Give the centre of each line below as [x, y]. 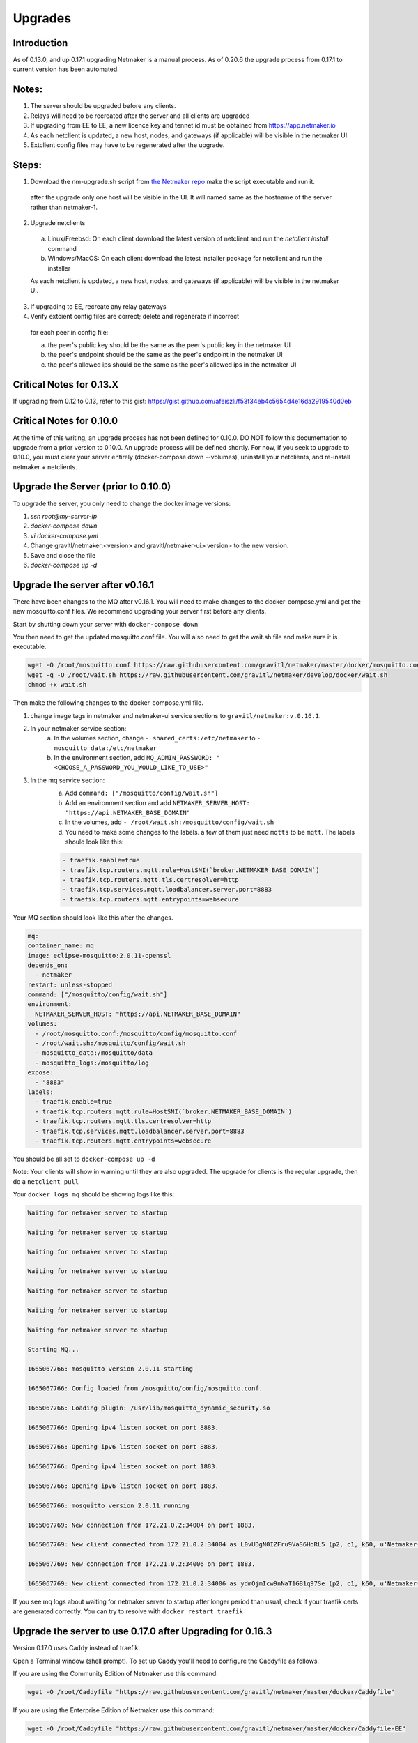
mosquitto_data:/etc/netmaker [106, 748]
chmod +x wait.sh [57, 685]
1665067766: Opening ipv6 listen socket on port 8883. [123, 1447]
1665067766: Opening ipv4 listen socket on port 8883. [123, 1427]
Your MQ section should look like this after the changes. [93, 918]
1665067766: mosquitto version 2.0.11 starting [110, 1369]
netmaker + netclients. [45, 466]
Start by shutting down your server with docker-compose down [106, 624]
